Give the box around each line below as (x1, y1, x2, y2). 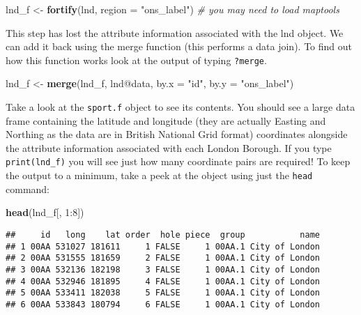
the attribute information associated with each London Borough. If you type (6, 140, 332, 155)
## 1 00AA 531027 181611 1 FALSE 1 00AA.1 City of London (6, 241, 321, 252)
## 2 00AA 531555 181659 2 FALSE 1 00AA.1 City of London (6, 253, 321, 263)
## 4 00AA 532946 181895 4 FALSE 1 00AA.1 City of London (6, 276, 321, 286)
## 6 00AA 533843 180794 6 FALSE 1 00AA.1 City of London (6, 299, 321, 309)
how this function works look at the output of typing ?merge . (6, 52, 267, 67)
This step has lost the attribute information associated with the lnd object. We (6, 25, 344, 40)
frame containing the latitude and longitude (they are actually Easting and (6, 113, 326, 128)
